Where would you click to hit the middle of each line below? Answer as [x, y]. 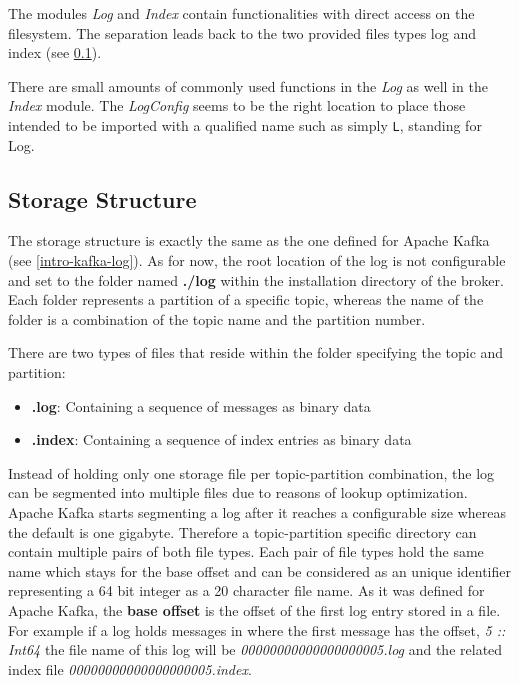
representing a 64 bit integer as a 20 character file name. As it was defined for [246, 590]
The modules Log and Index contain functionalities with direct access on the [241, 13]
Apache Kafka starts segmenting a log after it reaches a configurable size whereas [257, 511]
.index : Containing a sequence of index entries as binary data [221, 439]
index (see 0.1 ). [55, 52]
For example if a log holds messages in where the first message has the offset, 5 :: [257, 629]
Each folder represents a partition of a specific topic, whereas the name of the [246, 299]
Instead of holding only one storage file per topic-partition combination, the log [251, 472]
